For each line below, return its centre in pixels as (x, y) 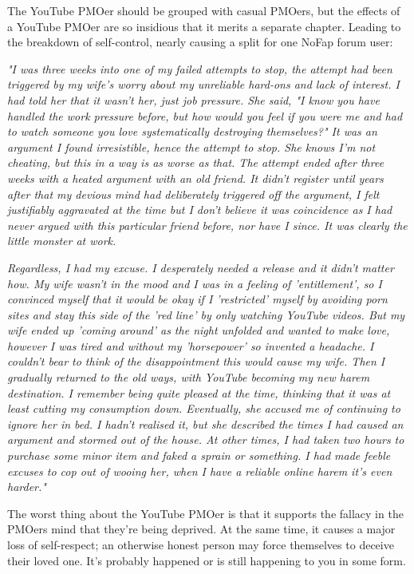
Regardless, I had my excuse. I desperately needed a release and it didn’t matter (201, 267)
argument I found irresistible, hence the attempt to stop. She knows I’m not (191, 146)
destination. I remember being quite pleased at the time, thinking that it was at (199, 392)
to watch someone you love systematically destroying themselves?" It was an (192, 131)
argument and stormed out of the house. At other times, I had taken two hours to (206, 439)
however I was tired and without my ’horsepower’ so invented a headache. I (191, 345)
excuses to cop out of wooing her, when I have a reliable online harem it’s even (200, 471)
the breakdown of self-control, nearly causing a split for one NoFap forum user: (200, 42)
